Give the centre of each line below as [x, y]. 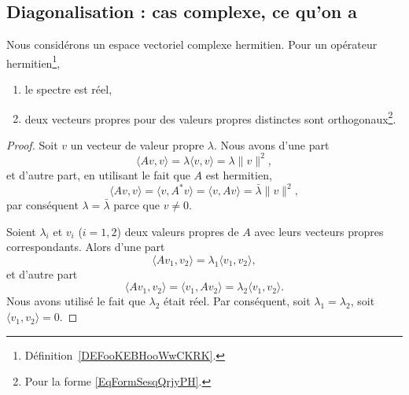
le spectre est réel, [68, 89]
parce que [136, 205]
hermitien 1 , [33, 61]
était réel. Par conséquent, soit [237, 301]
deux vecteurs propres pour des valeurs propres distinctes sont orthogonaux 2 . [210, 117]
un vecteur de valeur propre [137, 144]
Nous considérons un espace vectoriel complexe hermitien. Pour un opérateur [192, 44]
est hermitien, [239, 174]
